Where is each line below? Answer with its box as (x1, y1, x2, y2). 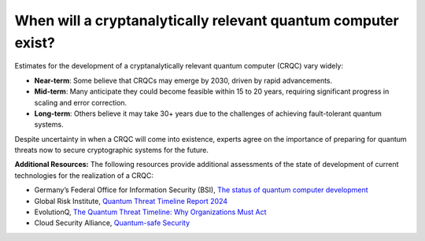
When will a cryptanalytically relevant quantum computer (14, 12, 399, 29)
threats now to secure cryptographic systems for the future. (14, 146, 209, 155)
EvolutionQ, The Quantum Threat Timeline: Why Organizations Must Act (34, 207, 267, 217)
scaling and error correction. (34, 98, 128, 107)
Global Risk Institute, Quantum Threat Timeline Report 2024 (34, 196, 228, 206)
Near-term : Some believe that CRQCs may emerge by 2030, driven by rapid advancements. (34, 76, 333, 85)
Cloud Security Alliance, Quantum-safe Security (34, 218, 190, 228)
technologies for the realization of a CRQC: (14, 170, 153, 180)
